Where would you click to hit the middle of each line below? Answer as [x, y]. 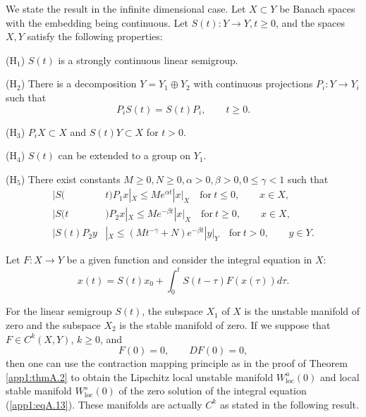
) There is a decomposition [79, 83]
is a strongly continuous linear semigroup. [148, 60]
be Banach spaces [317, 8]
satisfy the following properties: [95, 36]
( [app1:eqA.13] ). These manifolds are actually [104, 404]
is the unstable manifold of [302, 311]
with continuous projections [253, 83]
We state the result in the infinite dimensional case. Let [126, 8]
